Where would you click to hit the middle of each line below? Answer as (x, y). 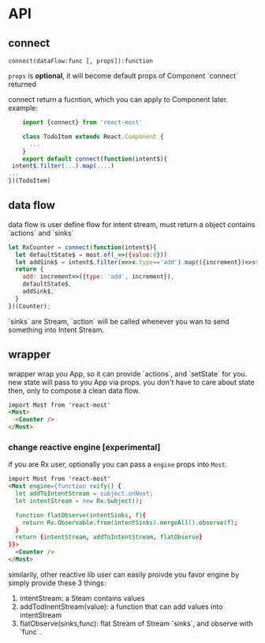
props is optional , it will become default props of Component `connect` (123, 76)
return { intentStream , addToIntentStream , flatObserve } (109, 537)
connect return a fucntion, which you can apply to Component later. (118, 99)
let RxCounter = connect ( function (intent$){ (82, 247)
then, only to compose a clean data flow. (74, 390)
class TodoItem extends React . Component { (93, 136)
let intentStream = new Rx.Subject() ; (79, 501)
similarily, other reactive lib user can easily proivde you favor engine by (124, 574)
